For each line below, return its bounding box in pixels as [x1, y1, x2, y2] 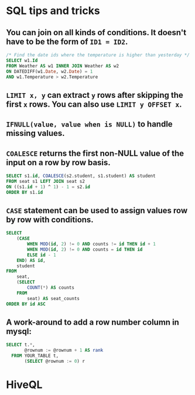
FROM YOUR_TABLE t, [11, 353, 59, 359]
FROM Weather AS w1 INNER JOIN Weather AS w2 [6, 63, 119, 69]
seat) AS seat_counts [27, 295, 80, 301]
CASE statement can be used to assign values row [6, 205, 188, 215]
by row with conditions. [6, 214, 94, 224]
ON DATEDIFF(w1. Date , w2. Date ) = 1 [6, 69, 93, 74]
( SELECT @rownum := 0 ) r [24, 358, 85, 364]
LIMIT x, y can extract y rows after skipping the [6, 90, 183, 100]
